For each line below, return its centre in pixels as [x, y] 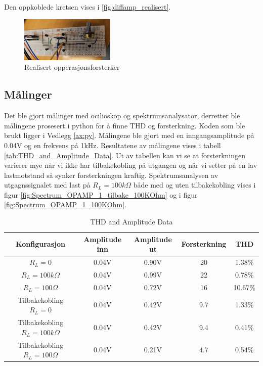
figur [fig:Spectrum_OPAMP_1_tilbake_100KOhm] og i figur [101, 194]
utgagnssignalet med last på [47, 185]
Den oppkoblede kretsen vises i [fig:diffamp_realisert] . [87, 7]
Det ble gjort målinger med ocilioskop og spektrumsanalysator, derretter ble [122, 116]
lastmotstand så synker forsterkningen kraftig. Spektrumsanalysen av [111, 175]
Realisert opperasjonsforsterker [72, 67]
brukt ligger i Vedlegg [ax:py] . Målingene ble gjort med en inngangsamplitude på [129, 135]
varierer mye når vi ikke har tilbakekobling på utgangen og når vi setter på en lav [131, 165]
